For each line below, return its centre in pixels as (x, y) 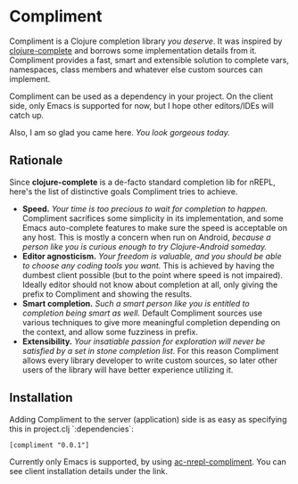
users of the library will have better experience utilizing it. (128, 369)
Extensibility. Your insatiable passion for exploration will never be (144, 341)
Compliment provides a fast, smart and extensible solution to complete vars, (149, 60)
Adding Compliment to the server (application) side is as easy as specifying (148, 419)
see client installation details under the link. (88, 471)
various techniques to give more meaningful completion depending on (151, 322)
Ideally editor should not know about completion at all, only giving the (150, 284)
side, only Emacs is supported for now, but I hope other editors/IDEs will (141, 105)
